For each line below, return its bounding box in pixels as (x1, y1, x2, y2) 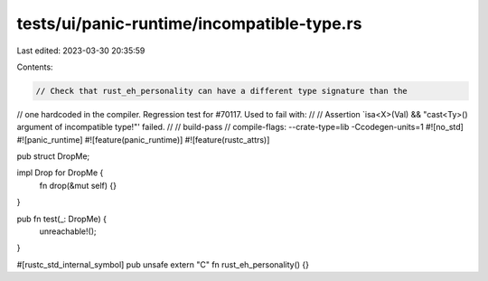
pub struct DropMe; (16, 151, 90, 162)
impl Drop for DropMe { (16, 167, 104, 178)
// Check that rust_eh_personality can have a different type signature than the (35, 86, 408, 96)
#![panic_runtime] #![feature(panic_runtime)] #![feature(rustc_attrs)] (16, 134, 270, 145)
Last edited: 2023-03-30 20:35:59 (16, 45, 145, 56)
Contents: (16, 61, 53, 72)
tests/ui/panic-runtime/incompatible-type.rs (16, 14, 362, 33)
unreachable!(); (39, 226, 97, 237)
